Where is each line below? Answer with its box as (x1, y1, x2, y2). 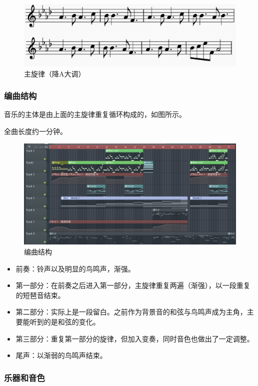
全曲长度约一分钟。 (4, 126, 67, 136)
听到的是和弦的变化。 (29, 316, 100, 327)
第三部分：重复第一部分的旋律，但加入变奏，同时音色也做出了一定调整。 (15, 333, 254, 343)
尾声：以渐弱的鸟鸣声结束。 (15, 350, 107, 360)
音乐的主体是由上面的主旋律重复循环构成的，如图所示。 (4, 109, 186, 119)
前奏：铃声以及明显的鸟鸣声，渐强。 (15, 263, 135, 273)
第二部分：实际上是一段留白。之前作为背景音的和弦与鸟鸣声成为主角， (15, 306, 247, 317)
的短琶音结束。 (15, 289, 65, 300)
